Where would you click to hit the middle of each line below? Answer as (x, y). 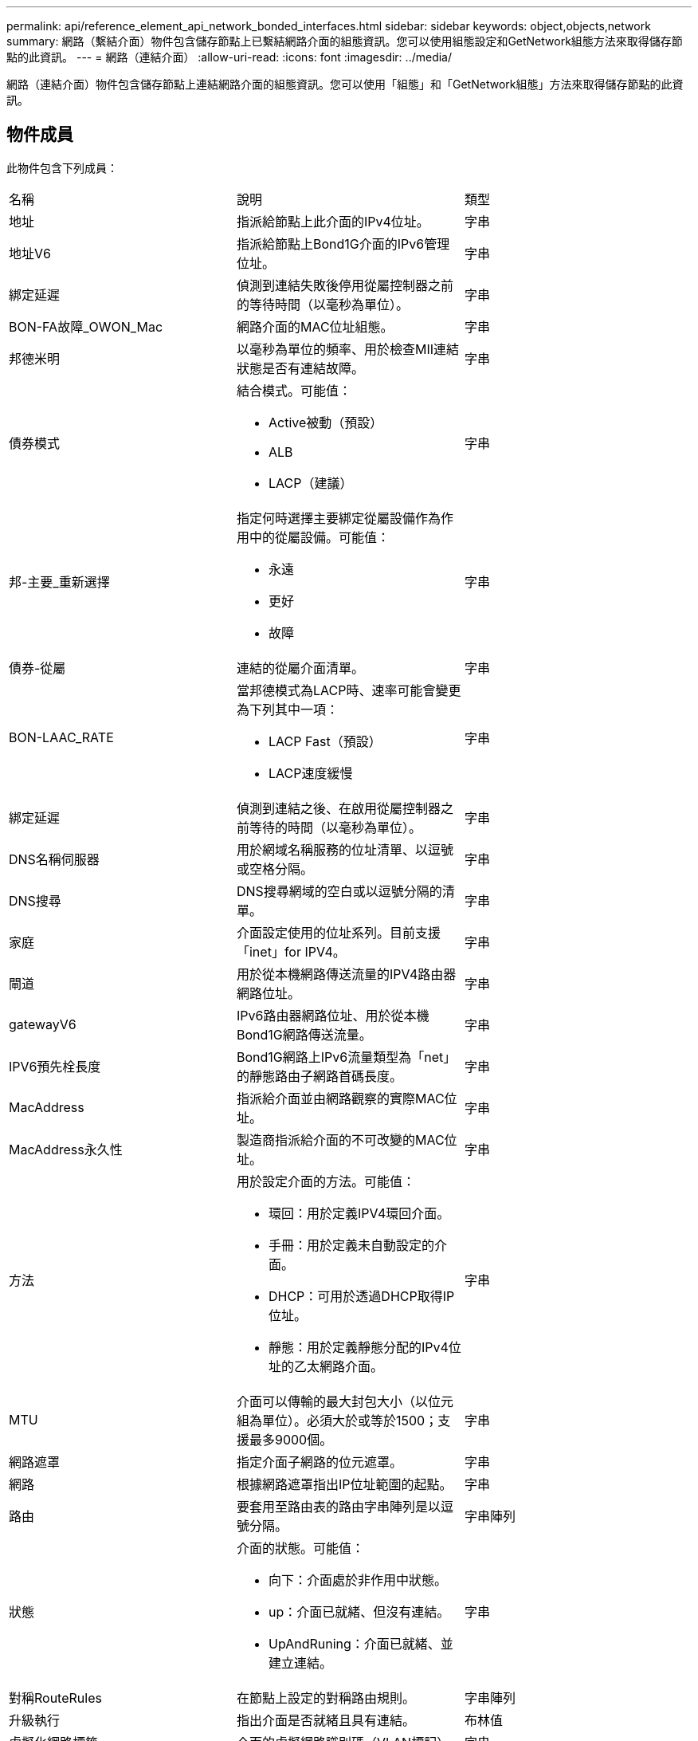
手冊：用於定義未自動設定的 (351, 1245)
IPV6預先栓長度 (55, 1066)
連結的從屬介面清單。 (300, 668)
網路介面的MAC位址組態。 (315, 326)
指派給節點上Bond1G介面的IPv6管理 (343, 244)
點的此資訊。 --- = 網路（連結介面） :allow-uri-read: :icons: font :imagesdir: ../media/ (229, 57)
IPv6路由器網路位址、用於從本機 (333, 1015)
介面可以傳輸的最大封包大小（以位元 (345, 1401)
